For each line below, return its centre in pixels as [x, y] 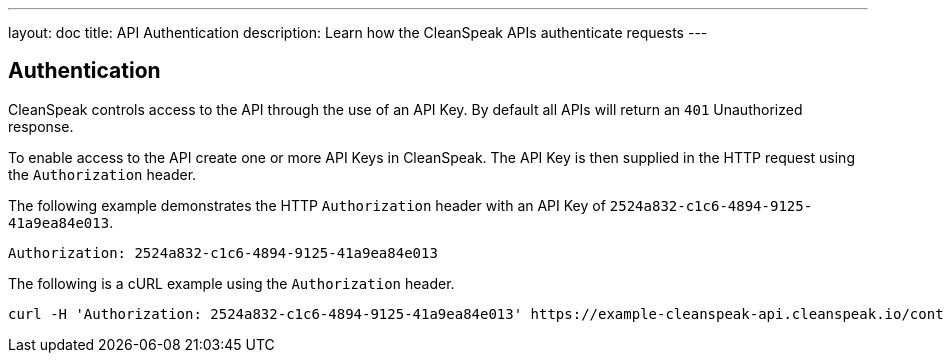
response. [41, 126]
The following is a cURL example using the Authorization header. [231, 283]
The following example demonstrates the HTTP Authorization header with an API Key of [307, 205]
